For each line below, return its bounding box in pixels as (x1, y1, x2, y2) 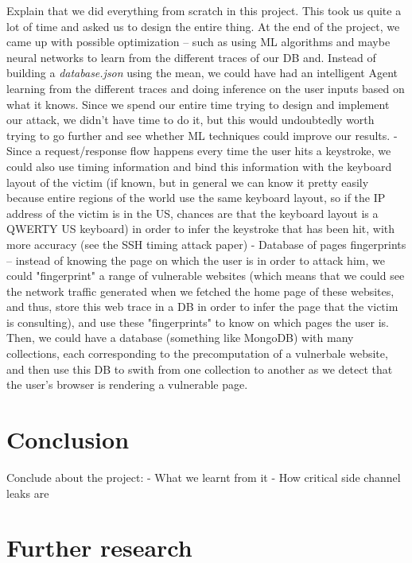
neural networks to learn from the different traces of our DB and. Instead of (6, 49, 376, 65)
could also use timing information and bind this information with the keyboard (6, 157, 392, 174)
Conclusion (6, 423, 130, 456)
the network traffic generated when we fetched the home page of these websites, (6, 282, 395, 299)
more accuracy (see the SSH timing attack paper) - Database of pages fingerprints (6, 235, 406, 252)
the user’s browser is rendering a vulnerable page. (6, 376, 248, 393)
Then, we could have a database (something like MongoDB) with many (6, 329, 354, 346)
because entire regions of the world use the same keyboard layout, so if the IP (6, 189, 386, 206)
